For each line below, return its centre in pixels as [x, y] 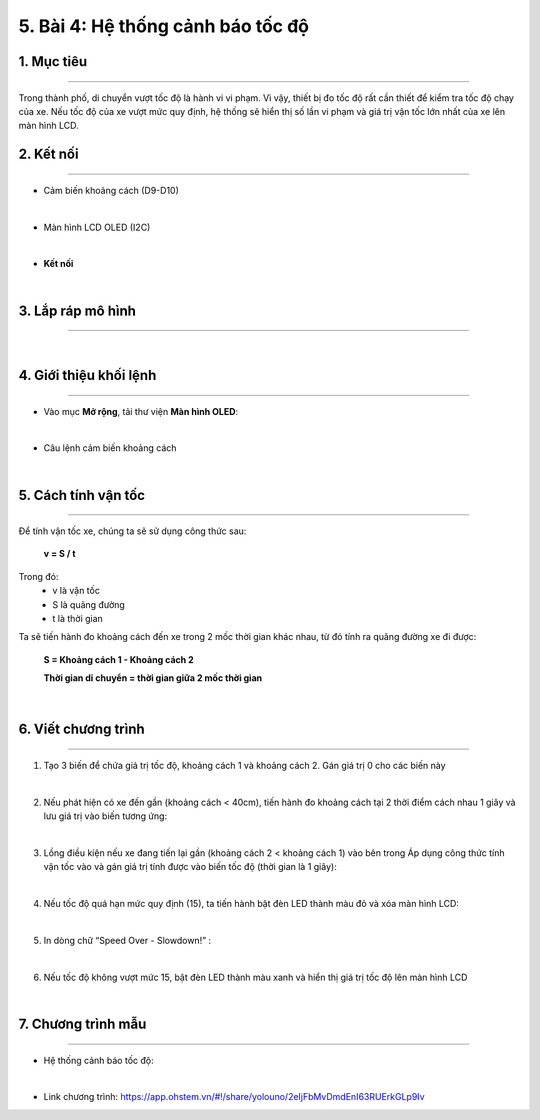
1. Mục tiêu [53, 61]
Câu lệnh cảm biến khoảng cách [110, 448]
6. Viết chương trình [81, 729]
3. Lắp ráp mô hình [77, 310]
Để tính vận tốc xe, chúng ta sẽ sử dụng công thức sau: [132, 531]
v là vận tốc [76, 591]
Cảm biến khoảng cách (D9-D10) [111, 190]
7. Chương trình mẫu [82, 1023]
